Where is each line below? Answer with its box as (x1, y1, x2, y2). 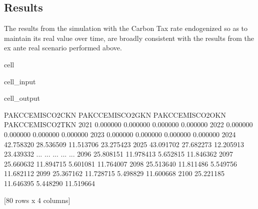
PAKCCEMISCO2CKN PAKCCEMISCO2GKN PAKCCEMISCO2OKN (4, 109, 226, 120)
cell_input (4, 76, 36, 86)
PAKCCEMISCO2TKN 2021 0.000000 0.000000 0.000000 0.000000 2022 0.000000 (4, 119, 253, 130)
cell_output (4, 93, 40, 103)
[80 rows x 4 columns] (4, 195, 70, 205)
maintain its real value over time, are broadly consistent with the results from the (4, 32, 254, 43)
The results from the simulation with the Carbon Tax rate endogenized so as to (4, 23, 248, 33)
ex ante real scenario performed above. (4, 42, 122, 53)
